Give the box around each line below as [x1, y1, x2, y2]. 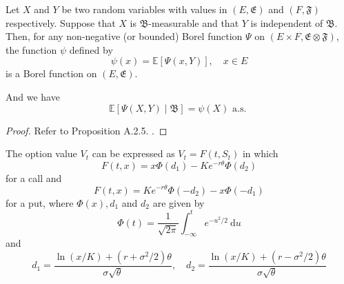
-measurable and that [148, 15, 239, 30]
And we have [6, 89, 60, 103]
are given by [152, 195, 205, 210]
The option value [6, 146, 77, 161]
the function [6, 42, 57, 57]
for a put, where [6, 195, 74, 210]
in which [242, 146, 279, 161]
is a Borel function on [6, 66, 97, 81]
